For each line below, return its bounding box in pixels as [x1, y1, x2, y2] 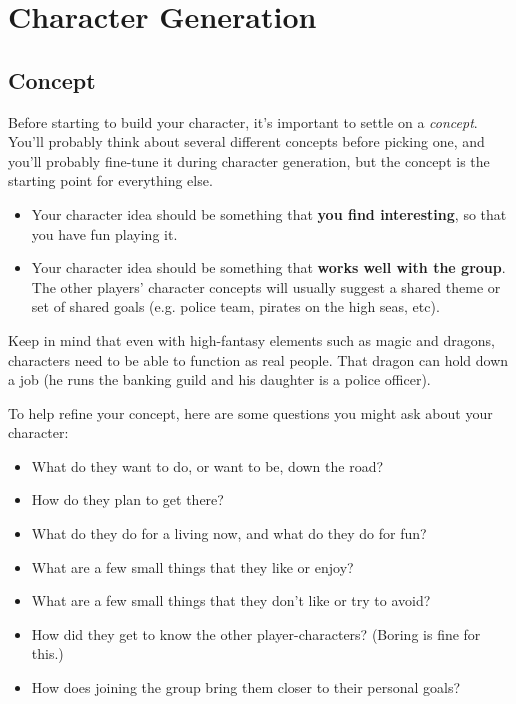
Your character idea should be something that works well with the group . [31, 257, 506, 278]
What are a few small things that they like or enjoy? [31, 556, 354, 577]
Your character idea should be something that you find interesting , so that [31, 203, 507, 224]
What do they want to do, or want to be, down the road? [31, 455, 384, 476]
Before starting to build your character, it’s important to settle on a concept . [8, 111, 478, 132]
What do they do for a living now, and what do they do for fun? [31, 523, 427, 544]
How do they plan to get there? [31, 489, 224, 510]
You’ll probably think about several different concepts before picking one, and [8, 131, 485, 152]
